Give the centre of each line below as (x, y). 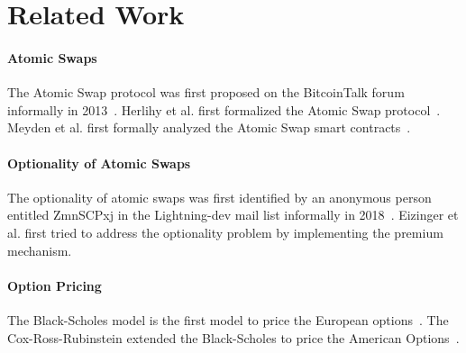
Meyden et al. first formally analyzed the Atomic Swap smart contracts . (209, 127)
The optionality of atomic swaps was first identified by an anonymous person (219, 197)
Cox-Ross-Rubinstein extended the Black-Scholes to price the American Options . (233, 337)
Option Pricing (55, 285)
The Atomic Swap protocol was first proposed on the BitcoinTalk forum (206, 92)
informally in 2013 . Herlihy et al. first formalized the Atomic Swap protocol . (224, 109)
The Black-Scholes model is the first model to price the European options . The (228, 319)
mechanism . (40, 250)
